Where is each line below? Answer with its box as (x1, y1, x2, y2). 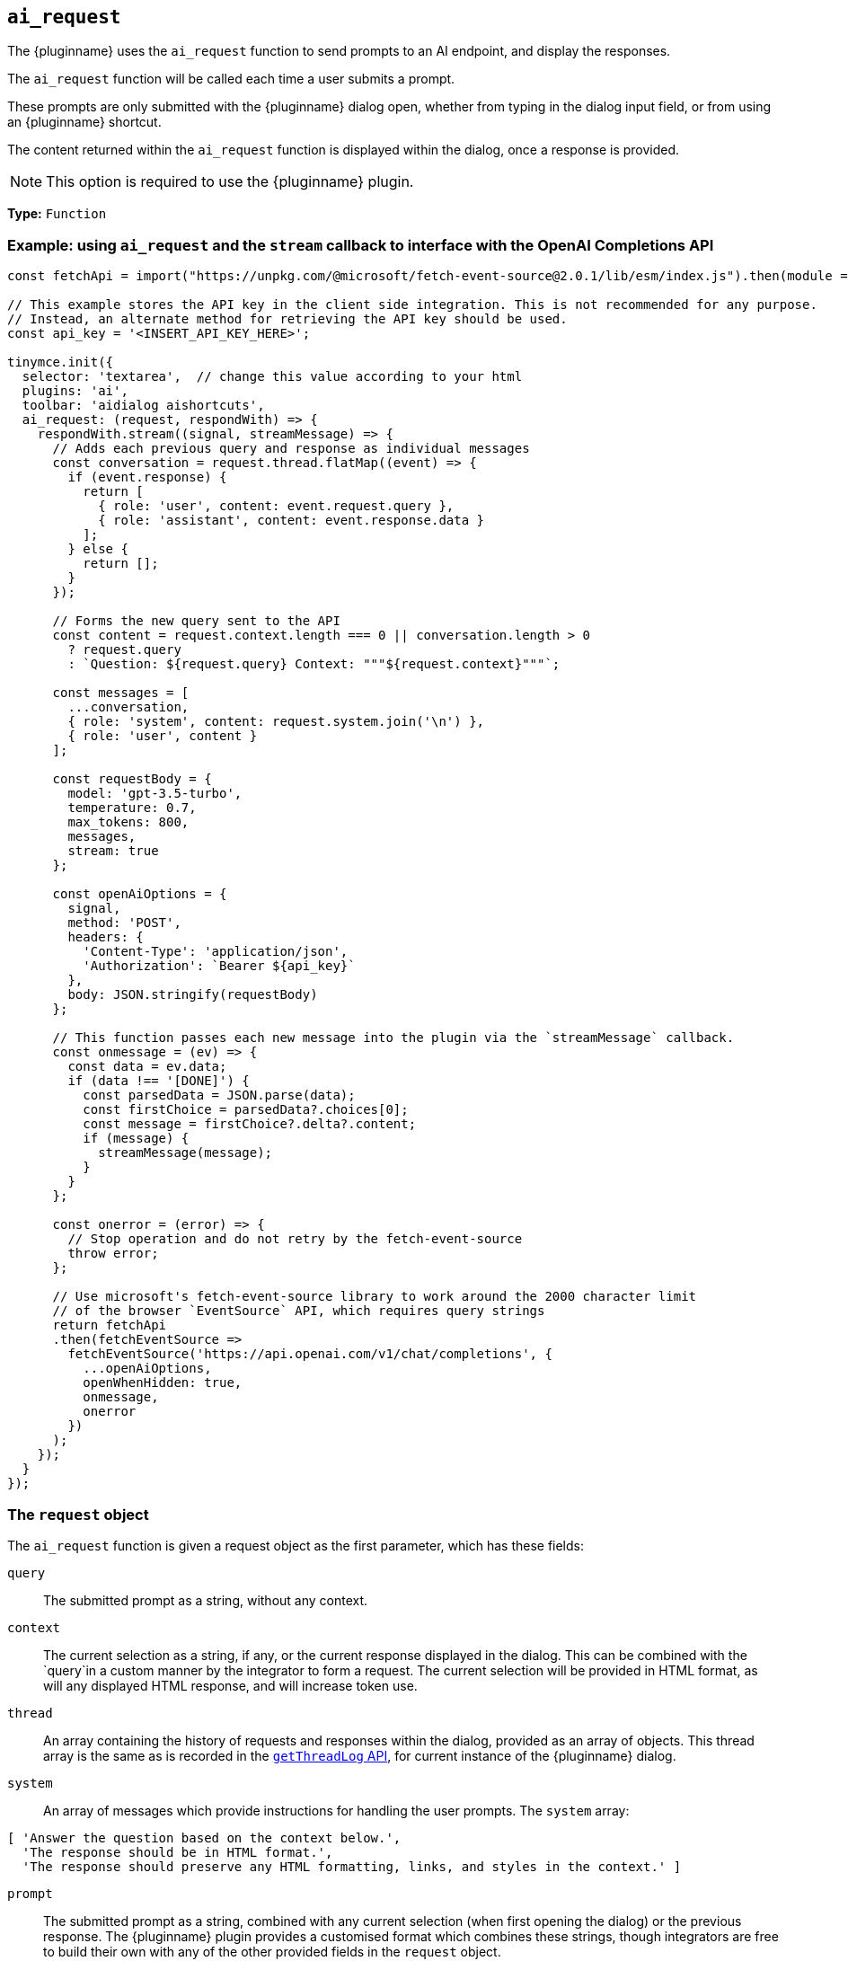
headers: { (67, 930, 144, 945)
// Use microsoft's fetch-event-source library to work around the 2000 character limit (52, 1289, 697, 1304)
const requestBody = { (52, 772, 212, 787)
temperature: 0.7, (67, 800, 197, 816)
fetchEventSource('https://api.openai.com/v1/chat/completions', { (67, 1347, 552, 1362)
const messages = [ (52, 685, 190, 701)
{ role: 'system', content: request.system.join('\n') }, (67, 714, 485, 729)
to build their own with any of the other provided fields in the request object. (43, 1943, 501, 1959)
